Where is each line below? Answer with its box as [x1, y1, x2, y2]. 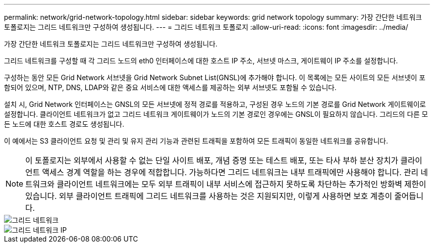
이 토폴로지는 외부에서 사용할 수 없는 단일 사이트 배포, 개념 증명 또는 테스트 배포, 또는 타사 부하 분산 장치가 [25, 155, 398, 165]
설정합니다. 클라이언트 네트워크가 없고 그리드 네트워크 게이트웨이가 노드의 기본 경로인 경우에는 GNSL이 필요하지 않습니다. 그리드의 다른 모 [4, 110, 428, 118]
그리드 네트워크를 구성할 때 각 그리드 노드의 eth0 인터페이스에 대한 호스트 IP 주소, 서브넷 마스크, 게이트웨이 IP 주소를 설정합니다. [4, 56, 398, 65]
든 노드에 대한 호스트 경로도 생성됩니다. [4, 120, 124, 128]
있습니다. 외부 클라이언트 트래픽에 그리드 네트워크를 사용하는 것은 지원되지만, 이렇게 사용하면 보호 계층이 [25, 191, 392, 201]
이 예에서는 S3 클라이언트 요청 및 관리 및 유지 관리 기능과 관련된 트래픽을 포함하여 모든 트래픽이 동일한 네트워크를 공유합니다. [4, 137, 388, 145]
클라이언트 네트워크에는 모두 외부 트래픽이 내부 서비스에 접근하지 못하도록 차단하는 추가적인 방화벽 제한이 [56, 179, 427, 189]
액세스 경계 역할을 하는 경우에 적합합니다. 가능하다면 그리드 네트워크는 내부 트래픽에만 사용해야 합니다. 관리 [42, 167, 419, 177]
